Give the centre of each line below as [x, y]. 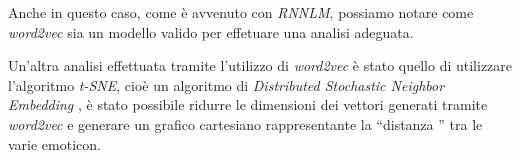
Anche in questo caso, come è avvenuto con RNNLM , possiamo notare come [241, 12]
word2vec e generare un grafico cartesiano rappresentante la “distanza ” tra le [245, 123]
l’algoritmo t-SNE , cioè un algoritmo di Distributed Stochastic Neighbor [226, 84]
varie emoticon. [54, 143]
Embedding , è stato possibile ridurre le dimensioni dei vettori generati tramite [248, 104]
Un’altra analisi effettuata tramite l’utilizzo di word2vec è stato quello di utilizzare [260, 65]
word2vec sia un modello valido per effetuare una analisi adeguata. [211, 31]
